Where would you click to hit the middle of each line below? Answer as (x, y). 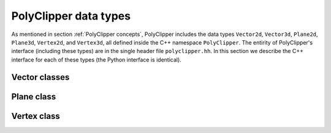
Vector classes (40, 77)
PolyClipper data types (71, 16)
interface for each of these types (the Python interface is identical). (97, 59)
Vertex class (36, 116)
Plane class (34, 97)
